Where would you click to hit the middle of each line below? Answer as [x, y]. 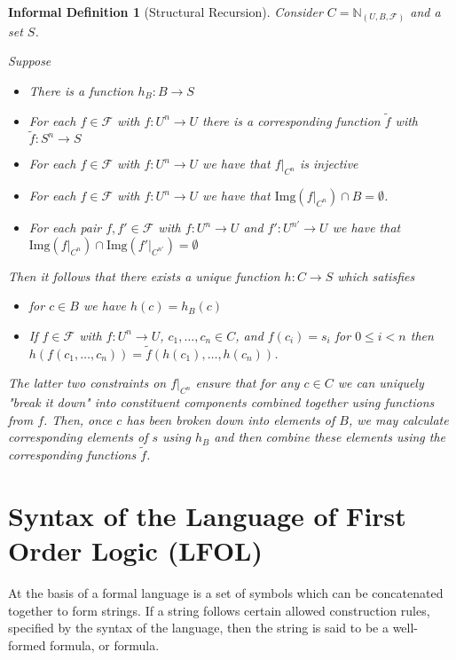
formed [27, 644]
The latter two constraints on [87, 383]
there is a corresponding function [291, 120]
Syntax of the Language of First [207, 515]
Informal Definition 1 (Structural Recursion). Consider [165, 12]
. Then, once [78, 419]
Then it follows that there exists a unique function [144, 275]
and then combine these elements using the [330, 437]
